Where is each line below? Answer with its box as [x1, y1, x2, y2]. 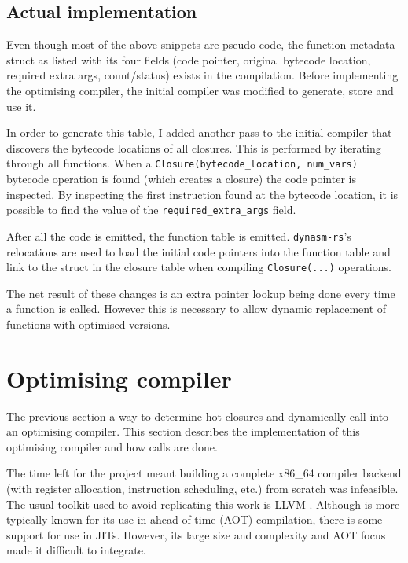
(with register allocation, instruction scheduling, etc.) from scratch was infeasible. [6, 480, 399, 497]
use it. [6, 98, 36, 114]
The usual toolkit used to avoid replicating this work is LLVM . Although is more [6, 495, 400, 512]
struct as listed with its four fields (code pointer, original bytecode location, [6, 51, 371, 68]
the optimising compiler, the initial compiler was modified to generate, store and [6, 82, 394, 98]
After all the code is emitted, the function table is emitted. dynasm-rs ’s [6, 227, 351, 244]
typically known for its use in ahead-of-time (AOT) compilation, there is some [6, 511, 383, 528]
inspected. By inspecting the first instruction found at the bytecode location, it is [6, 186, 399, 202]
